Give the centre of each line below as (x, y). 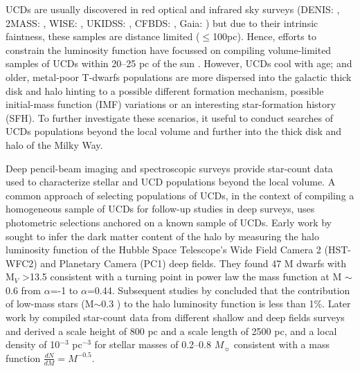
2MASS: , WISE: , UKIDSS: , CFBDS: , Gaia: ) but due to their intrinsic (162, 22)
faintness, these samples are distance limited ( (103, 36)
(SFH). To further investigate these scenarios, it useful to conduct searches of (169, 117)
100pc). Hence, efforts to (264, 36)
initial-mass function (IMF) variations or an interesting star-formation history (171, 104)
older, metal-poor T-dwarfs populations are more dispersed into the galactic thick (179, 76)
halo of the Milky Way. (54, 144)
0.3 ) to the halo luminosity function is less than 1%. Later (226, 304)
